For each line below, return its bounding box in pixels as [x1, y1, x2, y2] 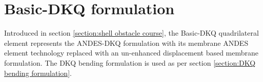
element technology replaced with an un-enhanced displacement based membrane [4, 47, 259, 58]
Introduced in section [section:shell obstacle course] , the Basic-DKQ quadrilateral [4, 28, 259, 38]
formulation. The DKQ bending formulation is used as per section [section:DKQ [4, 57, 256, 68]
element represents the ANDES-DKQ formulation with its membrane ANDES [4, 37, 249, 48]
